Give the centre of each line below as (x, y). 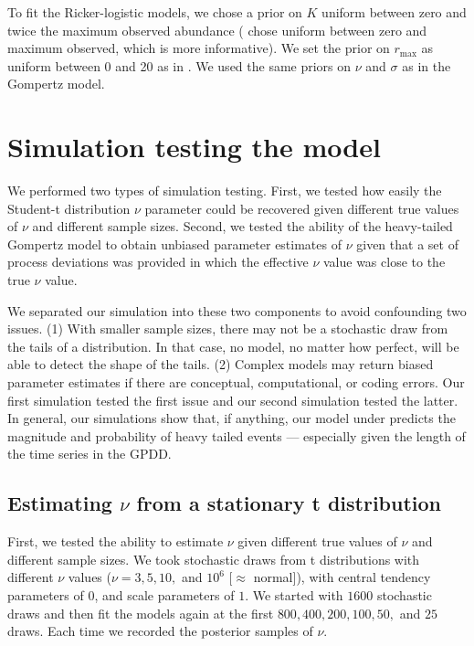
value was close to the (384, 262)
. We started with (294, 594)
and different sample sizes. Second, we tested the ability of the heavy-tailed (242, 226)
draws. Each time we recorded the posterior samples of (160, 631)
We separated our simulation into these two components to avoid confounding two (237, 310)
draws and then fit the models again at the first (141, 613)
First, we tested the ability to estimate (116, 541)
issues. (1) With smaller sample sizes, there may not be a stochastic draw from (228, 328)
